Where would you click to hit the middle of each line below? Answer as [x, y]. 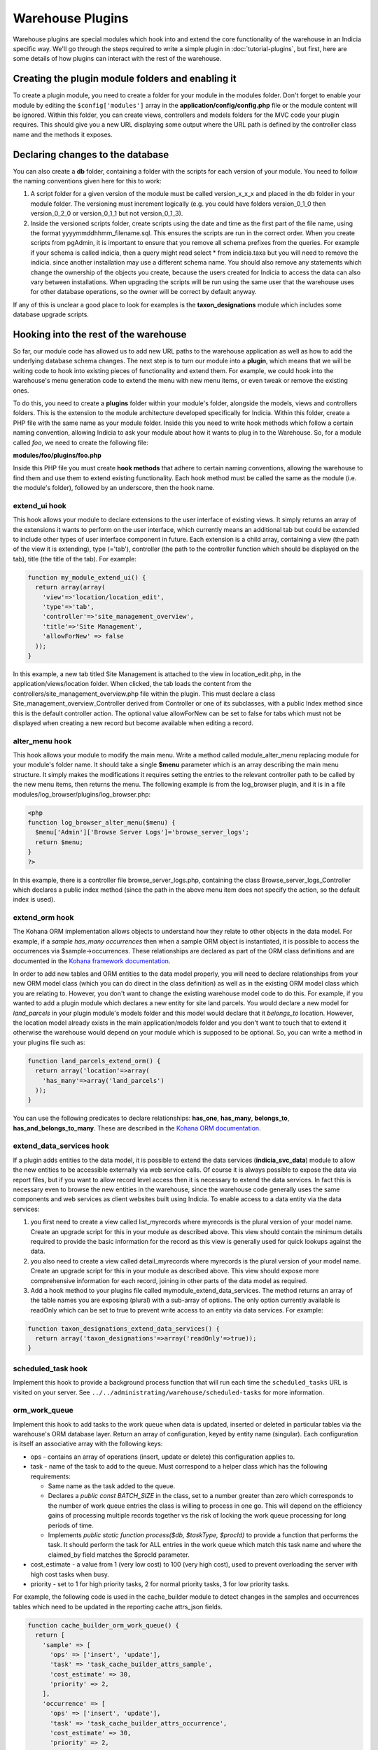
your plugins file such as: [49, 1042]
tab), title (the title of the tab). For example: [75, 559]
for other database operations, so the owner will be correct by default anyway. [143, 292]
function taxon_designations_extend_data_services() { [124, 1329]
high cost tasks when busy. [70, 1574]
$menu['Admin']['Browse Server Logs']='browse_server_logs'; [142, 832]
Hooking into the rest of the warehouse [100, 334]
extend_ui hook [40, 505]
